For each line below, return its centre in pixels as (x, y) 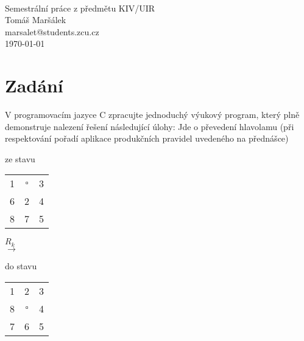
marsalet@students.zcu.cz (52, 31)
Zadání (34, 85)
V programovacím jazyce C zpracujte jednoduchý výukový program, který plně (152, 115)
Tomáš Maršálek (36, 20)
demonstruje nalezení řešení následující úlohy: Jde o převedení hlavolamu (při (150, 126)
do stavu (21, 265)
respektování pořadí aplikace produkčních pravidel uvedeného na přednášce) (147, 138)
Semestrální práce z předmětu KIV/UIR (80, 8)
